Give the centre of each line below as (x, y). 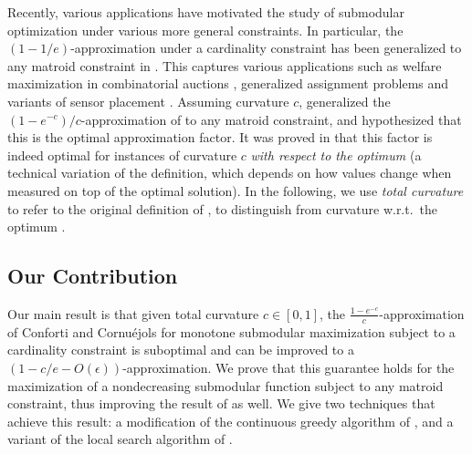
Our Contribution (93, 276)
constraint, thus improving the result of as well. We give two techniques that (221, 403)
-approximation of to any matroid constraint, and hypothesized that (271, 119)
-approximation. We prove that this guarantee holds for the (288, 367)
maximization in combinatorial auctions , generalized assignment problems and (228, 83)
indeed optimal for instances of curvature (122, 155)
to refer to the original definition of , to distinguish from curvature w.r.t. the (223, 208)
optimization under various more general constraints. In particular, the (205, 30)
